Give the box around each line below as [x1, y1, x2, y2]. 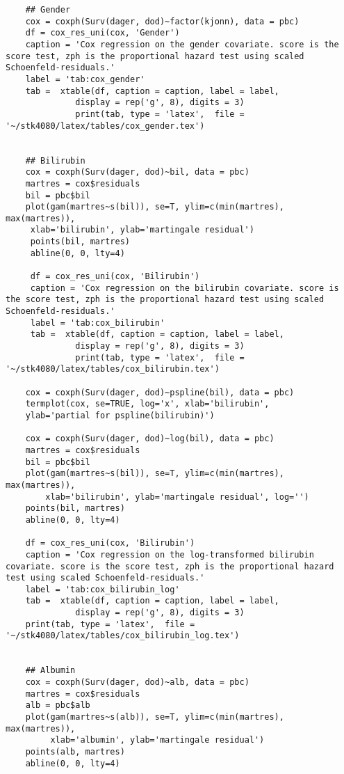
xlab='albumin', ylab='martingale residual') [50, 735, 265, 745]
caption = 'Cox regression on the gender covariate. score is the [25, 39, 339, 49]
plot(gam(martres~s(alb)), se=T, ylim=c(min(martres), [25, 712, 284, 722]
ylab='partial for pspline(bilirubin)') [25, 410, 215, 420]
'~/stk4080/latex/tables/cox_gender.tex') [6, 120, 205, 131]
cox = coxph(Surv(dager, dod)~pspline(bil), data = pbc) [25, 387, 295, 397]
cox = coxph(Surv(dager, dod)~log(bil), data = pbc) [25, 434, 275, 444]
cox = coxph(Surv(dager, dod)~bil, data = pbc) [25, 167, 249, 177]
